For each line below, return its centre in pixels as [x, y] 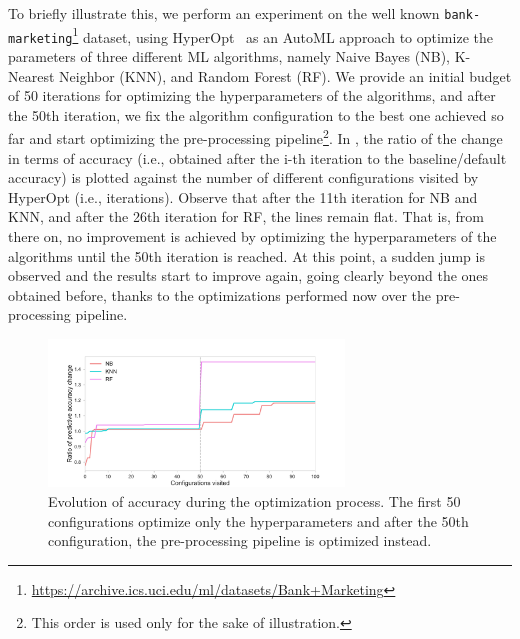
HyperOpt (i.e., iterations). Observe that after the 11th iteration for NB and [243, 196]
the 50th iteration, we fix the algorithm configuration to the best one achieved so [256, 114]
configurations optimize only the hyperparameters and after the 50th [258, 520]
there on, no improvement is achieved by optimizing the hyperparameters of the [252, 235]
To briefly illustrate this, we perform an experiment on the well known [224, 13]
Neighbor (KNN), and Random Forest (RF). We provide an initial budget [285, 75]
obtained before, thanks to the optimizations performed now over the [220, 294]
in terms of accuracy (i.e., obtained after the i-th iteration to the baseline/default [257, 157]
